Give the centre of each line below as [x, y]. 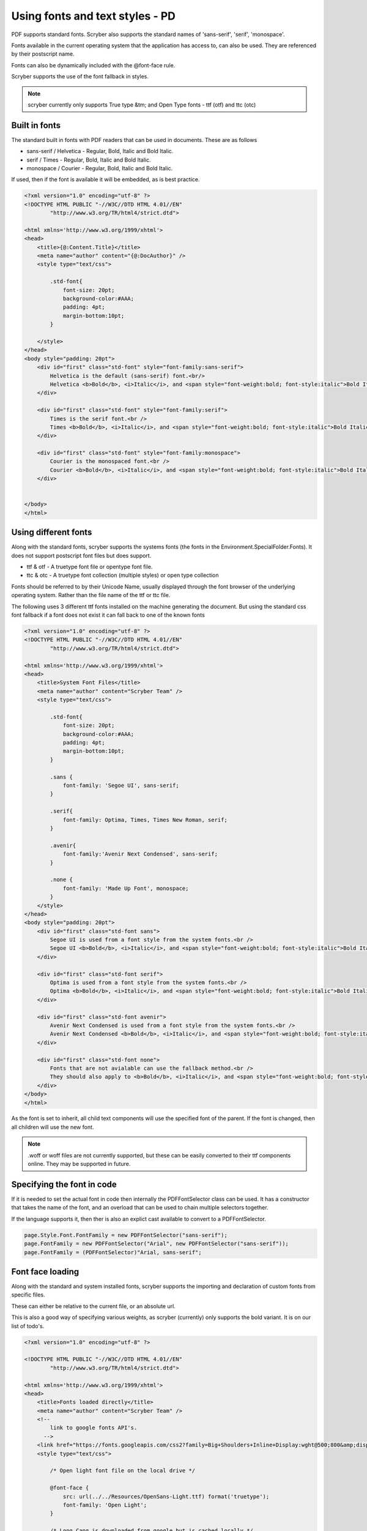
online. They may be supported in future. [79, 1164]
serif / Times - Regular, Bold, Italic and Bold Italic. [89, 160]
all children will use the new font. [53, 1127]
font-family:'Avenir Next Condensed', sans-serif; [140, 854]
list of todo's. [28, 1326]
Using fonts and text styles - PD [93, 16]
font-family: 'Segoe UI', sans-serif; [121, 786]
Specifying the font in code [64, 1184]
